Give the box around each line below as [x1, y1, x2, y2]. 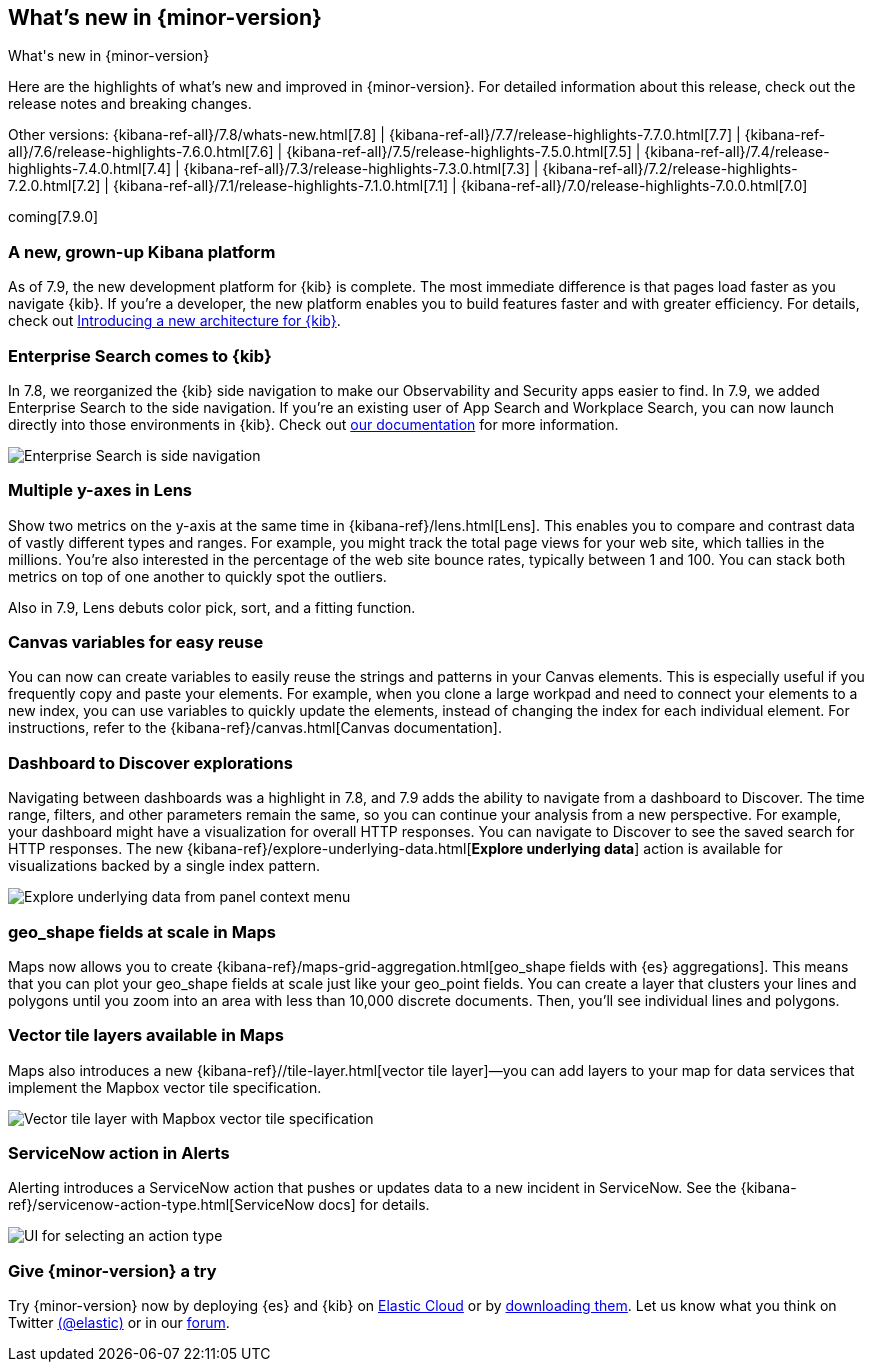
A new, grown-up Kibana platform [8, 241, 276, 262]
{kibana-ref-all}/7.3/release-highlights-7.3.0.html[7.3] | [183, 160, 539, 178]
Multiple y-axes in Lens [8, 480, 193, 501]
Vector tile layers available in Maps [8, 1025, 284, 1046]
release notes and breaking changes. [8, 95, 252, 113]
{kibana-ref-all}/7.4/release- [644, 143, 830, 161]
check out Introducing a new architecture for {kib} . [8, 312, 341, 330]
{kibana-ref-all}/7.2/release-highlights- [542, 160, 798, 178]
